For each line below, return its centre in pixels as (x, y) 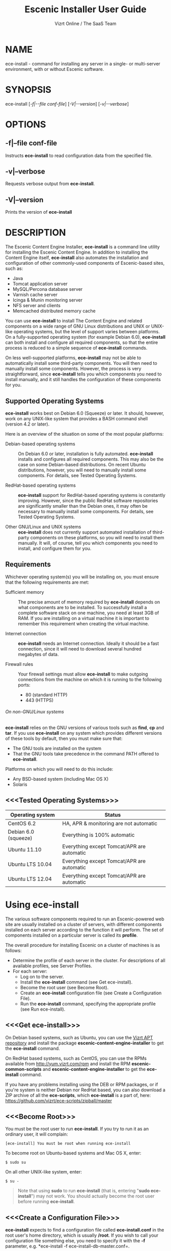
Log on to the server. (42, 977)
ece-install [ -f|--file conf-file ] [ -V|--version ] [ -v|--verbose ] (67, 104)
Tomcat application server (40, 284)
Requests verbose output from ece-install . (50, 184)
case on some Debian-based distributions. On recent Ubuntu (82, 465)
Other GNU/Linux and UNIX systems (43, 527)
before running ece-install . (46, 1202)
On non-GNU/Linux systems (35, 712)
